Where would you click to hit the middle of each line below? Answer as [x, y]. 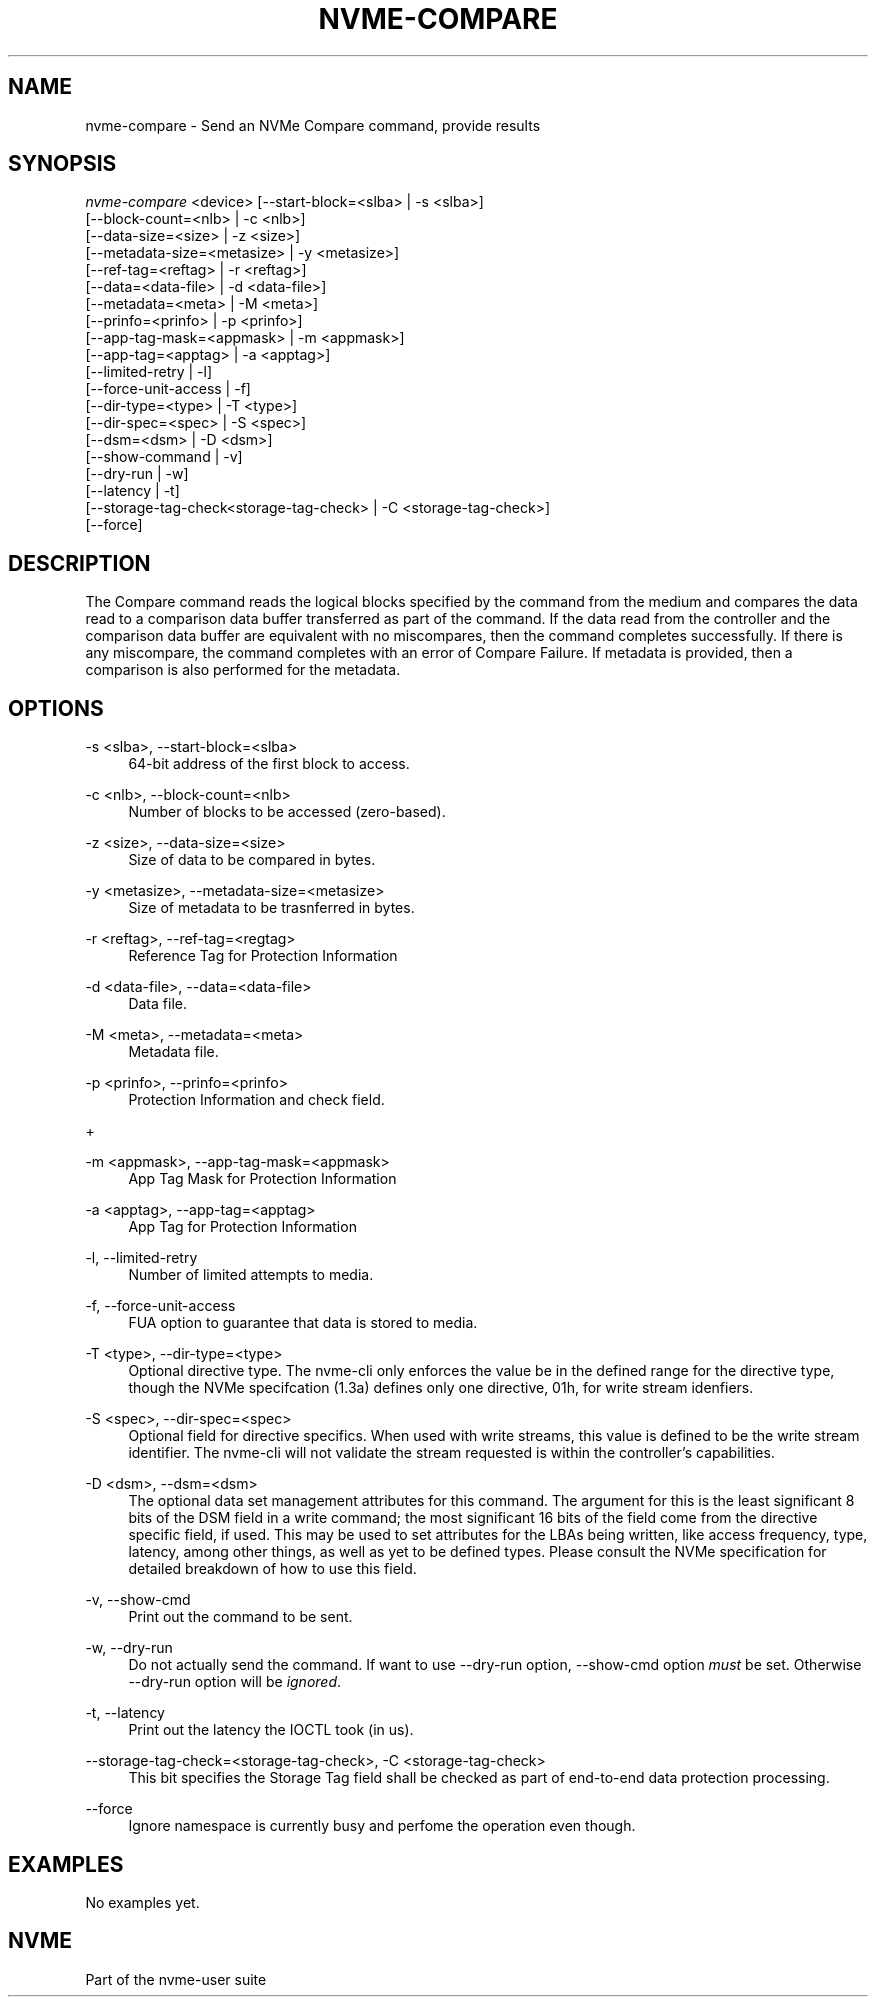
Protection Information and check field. [256, 1100]
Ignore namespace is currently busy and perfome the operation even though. [382, 1826]
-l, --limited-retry [141, 1258]
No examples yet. [142, 1902]
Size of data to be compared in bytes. [252, 860]
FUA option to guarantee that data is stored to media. [303, 1323]
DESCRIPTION [79, 563]
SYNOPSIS [62, 164]
